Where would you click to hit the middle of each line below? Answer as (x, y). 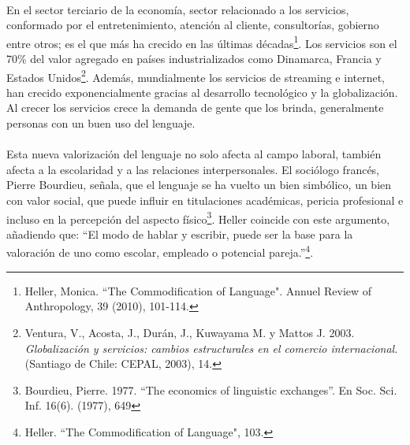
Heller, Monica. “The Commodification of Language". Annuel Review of (198, 290)
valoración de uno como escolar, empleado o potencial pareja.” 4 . (160, 251)
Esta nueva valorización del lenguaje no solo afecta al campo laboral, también (194, 154)
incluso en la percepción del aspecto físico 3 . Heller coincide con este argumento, (198, 217)
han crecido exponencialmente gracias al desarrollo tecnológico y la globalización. (202, 92)
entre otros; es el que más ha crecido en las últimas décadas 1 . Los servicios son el (202, 42)
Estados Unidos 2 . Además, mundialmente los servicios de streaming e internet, (196, 76)
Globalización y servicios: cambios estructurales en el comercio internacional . (211, 348)
